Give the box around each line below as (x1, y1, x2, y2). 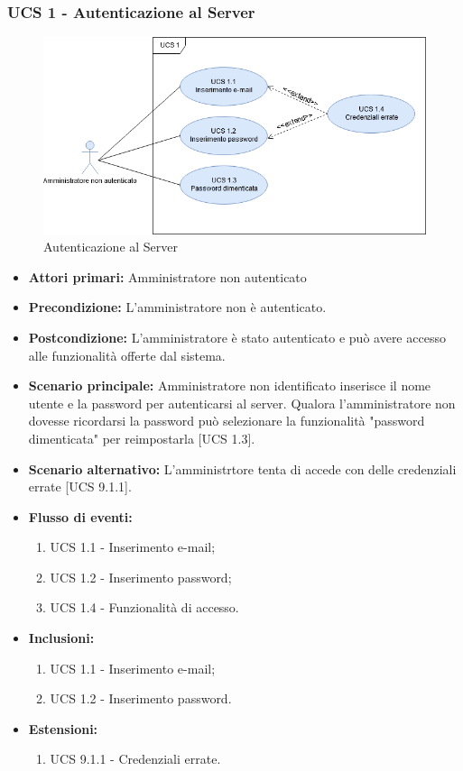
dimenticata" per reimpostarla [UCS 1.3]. (28, 428, 255, 447)
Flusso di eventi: (28, 507, 133, 526)
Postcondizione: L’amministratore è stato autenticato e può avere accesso (28, 327, 446, 346)
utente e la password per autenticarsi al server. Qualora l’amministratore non (28, 393, 456, 412)
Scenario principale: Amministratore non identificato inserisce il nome (28, 376, 431, 395)
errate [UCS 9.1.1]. (28, 477, 132, 496)
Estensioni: (28, 719, 98, 738)
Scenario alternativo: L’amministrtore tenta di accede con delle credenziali (28, 459, 457, 478)
